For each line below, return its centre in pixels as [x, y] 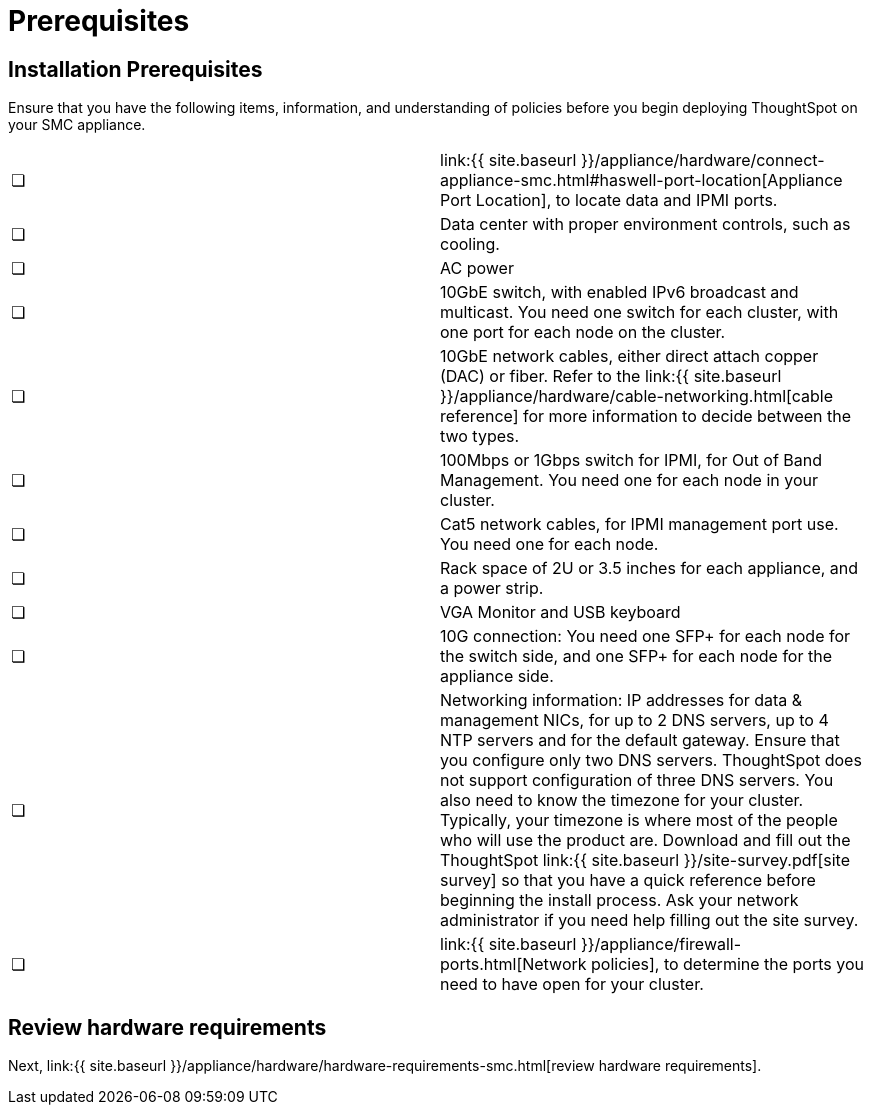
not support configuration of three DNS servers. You [637, 780]
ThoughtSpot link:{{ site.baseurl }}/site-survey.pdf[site [645, 860]
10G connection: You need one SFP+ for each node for [645, 636]
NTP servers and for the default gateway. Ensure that [640, 740]
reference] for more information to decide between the [646, 416]
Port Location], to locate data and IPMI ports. [609, 200]
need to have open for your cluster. [572, 984]
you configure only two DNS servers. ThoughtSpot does [651, 760]
